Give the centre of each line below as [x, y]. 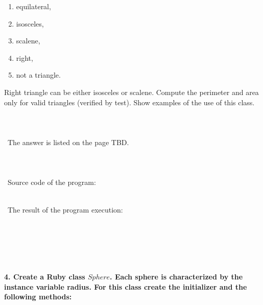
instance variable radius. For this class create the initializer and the [126, 286]
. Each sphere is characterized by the [176, 277]
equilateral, [33, 6]
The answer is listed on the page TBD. [68, 142]
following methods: [38, 297]
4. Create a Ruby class [45, 277]
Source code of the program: [52, 182]
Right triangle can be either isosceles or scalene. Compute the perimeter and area [131, 92]
